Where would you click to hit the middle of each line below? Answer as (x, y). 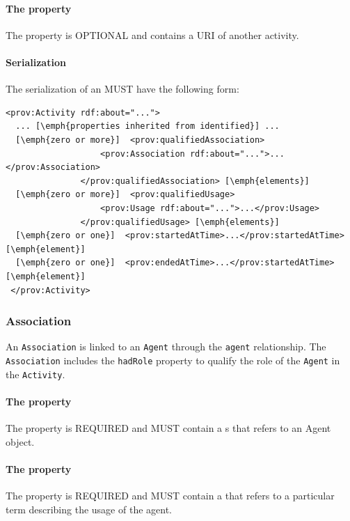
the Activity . (35, 374)
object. (20, 441)
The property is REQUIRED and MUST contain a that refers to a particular (170, 496)
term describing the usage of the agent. (89, 509)
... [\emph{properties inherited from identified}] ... (148, 126)
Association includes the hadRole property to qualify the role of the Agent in (173, 360)
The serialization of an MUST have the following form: (122, 89)
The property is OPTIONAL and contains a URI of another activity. (152, 34)
